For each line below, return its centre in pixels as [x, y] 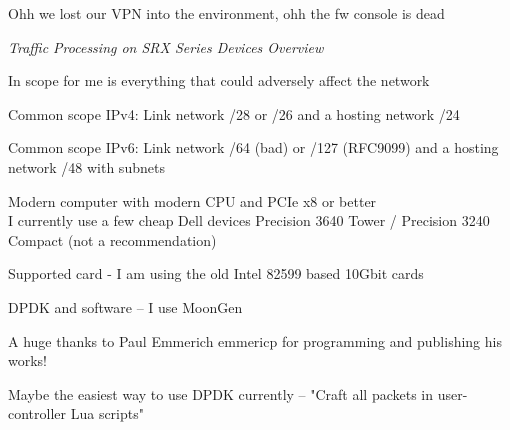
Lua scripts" [107, 413]
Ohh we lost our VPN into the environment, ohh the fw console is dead [226, 13]
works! [28, 360]
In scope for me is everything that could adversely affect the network [219, 80]
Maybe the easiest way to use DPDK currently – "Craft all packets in [221, 393]
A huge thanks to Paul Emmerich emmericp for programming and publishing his [255, 340]
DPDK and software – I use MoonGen [125, 306]
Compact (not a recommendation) [112, 239]
